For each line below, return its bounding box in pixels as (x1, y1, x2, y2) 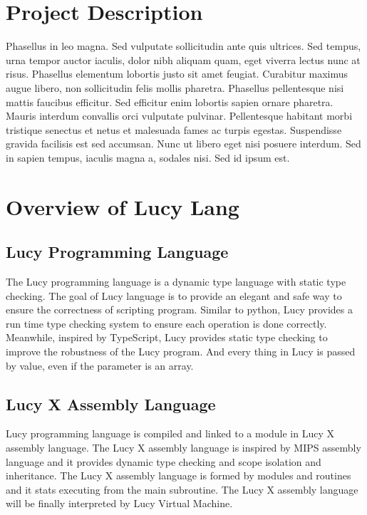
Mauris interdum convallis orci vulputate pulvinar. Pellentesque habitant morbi (6, 108, 353, 123)
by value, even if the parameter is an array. (6, 358, 194, 373)
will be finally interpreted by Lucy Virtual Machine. (6, 496, 233, 511)
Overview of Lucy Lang (6, 192, 239, 221)
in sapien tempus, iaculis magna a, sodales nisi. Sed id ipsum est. (6, 150, 290, 165)
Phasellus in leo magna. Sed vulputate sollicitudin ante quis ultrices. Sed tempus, (6, 38, 361, 53)
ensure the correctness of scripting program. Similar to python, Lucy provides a (6, 302, 353, 317)
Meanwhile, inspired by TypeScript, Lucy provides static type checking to (6, 330, 328, 345)
